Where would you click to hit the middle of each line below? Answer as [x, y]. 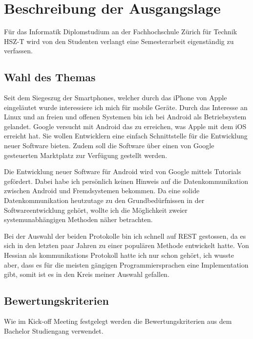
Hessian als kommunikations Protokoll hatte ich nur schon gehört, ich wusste [119, 255]
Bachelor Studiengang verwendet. [54, 330]
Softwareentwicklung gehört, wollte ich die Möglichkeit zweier [96, 210]
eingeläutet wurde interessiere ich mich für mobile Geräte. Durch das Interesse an [126, 107]
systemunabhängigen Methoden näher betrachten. [78, 219]
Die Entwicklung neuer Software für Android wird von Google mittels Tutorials [123, 171]
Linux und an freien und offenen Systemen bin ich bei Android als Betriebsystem [125, 117]
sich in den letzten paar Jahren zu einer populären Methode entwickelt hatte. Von [126, 245]
